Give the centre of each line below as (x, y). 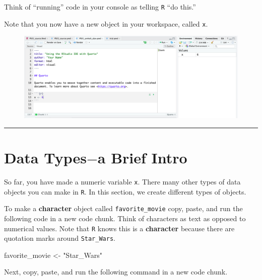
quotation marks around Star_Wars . (60, 238)
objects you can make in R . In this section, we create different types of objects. (125, 191)
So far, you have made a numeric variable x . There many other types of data (122, 181)
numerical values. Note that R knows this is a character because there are (119, 228)
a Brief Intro (142, 158)
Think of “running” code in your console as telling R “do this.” (100, 7)
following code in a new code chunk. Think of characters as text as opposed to (125, 218)
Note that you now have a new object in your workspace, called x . (106, 23)
